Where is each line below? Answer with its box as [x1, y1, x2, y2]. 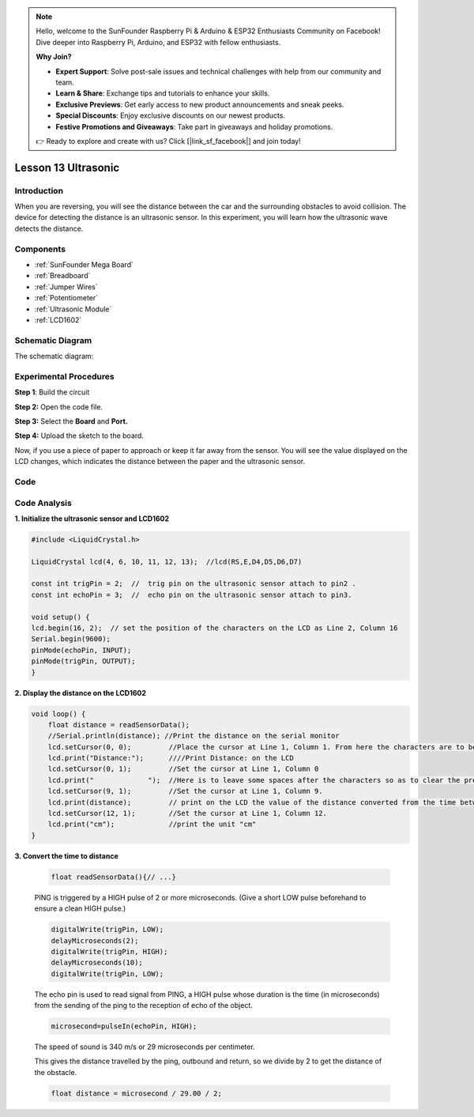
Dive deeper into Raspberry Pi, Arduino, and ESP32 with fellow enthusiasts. [36, 37, 281, 47]
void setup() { [31, 613, 90, 621]
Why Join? [36, 52, 72, 62]
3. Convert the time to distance [14, 851, 118, 861]
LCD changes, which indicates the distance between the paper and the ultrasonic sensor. [14, 457, 306, 466]
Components [14, 243, 66, 255]
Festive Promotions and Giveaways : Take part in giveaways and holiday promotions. [55, 122, 333, 131]
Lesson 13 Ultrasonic [14, 160, 120, 174]
